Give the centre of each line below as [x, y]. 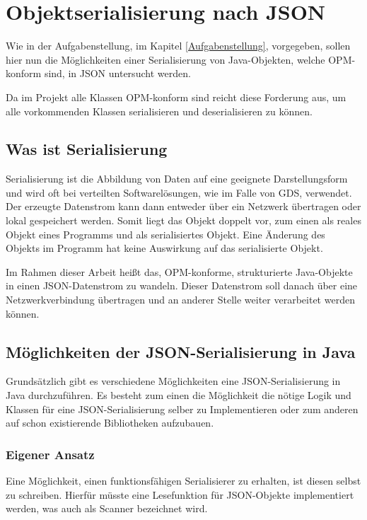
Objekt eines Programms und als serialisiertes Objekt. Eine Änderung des [165, 234]
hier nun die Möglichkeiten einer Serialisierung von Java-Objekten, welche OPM [179, 59]
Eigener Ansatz [50, 454]
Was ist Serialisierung [87, 149]
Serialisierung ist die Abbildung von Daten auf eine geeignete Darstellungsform [177, 179]
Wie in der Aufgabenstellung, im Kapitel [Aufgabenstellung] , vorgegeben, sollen [178, 46]
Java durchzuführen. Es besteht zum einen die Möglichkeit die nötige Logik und [179, 395]
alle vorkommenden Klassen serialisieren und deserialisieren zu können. [159, 111]
